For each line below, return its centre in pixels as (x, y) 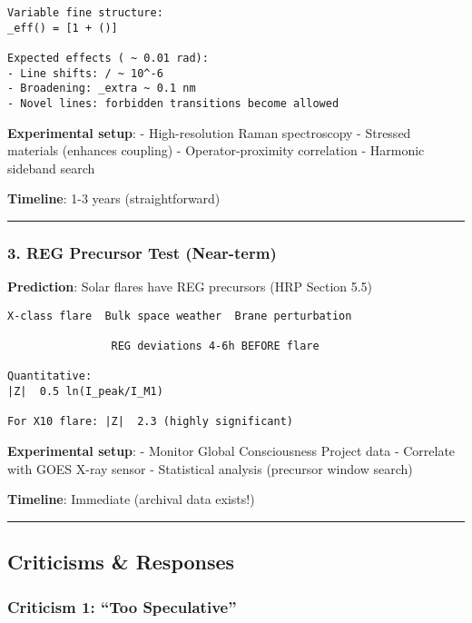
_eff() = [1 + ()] (63, 28)
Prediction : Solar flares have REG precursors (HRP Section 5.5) (190, 287)
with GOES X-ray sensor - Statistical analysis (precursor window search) (210, 468)
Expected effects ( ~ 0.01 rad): (108, 58)
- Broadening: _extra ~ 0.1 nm (102, 89)
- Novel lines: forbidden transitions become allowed (173, 103)
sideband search (51, 168)
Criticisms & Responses (121, 562)
